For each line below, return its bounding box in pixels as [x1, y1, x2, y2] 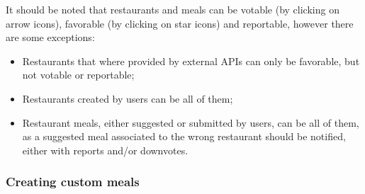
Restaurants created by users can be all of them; [22, 91, 233, 105]
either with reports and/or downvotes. [22, 142, 189, 157]
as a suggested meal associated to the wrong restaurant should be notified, [22, 129, 346, 144]
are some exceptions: [6, 30, 95, 45]
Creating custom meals [6, 173, 140, 190]
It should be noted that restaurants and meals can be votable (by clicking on [6, 2, 339, 16]
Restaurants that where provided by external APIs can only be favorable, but [22, 53, 360, 68]
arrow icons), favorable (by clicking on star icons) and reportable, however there [6, 16, 354, 30]
